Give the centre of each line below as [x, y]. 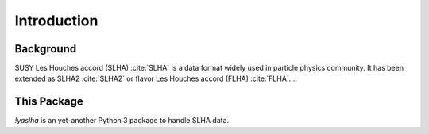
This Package [49, 102]
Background [46, 49]
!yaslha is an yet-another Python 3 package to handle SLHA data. [122, 121]
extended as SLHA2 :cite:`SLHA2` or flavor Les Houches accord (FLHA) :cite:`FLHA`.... [156, 78]
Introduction [56, 21]
